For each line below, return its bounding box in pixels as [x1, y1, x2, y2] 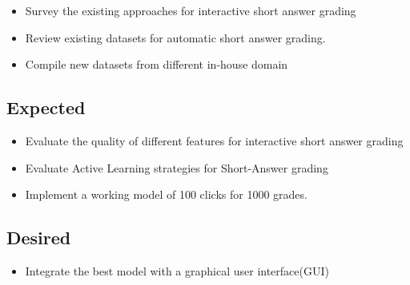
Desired [6, 225, 71, 250]
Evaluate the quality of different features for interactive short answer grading [25, 132, 404, 148]
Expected [6, 95, 86, 120]
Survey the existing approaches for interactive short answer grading [25, 2, 356, 18]
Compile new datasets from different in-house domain [25, 56, 288, 73]
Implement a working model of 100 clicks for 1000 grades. [25, 186, 307, 203]
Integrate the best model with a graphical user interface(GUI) [25, 262, 329, 279]
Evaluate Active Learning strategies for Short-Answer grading [25, 159, 328, 176]
